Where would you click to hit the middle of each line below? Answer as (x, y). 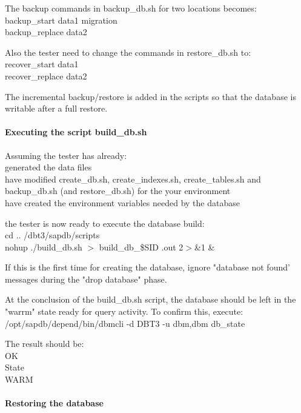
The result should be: (45, 344)
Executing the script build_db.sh (76, 132)
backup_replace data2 (46, 32)
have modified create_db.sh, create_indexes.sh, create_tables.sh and (133, 179)
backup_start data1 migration (61, 20)
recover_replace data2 (46, 76)
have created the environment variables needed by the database (122, 202)
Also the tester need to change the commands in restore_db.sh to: (128, 52)
